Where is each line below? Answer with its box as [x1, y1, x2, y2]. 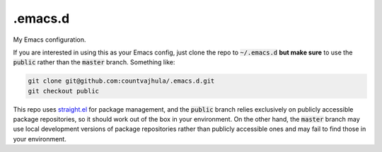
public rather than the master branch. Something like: [13, 58, 175, 66]
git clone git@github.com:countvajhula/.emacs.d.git [28, 77, 215, 85]
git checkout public [28, 87, 99, 95]
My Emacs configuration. [13, 35, 86, 44]
